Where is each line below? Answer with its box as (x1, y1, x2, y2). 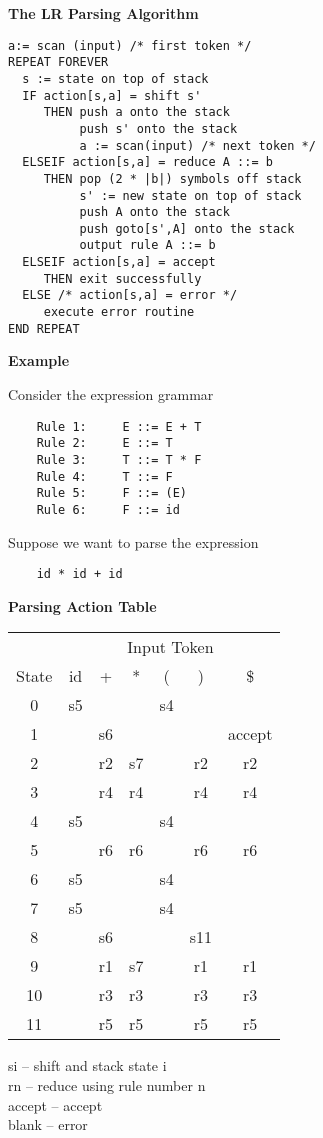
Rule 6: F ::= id (36, 502, 180, 517)
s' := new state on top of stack (79, 188, 302, 203)
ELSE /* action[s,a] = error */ (22, 288, 238, 303)
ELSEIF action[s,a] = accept (22, 255, 216, 270)
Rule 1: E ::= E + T (36, 419, 202, 434)
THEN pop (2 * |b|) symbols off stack (43, 171, 302, 186)
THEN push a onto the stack (43, 105, 230, 120)
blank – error (8, 1114, 88, 1135)
